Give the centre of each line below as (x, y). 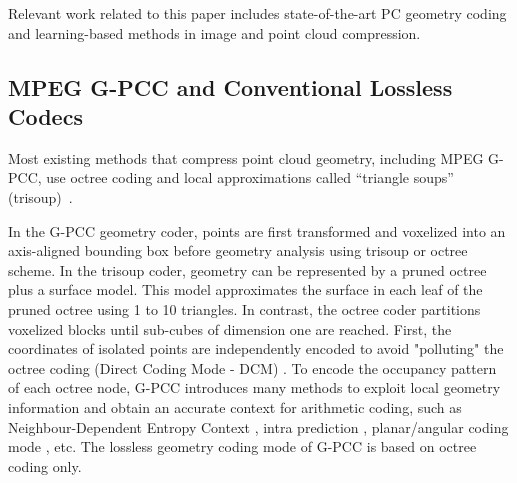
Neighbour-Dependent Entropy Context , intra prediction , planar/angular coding (258, 426)
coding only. (45, 465)
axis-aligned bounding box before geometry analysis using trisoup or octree (238, 250)
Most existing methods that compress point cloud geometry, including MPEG (246, 157)
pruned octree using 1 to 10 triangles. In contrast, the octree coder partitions (244, 308)
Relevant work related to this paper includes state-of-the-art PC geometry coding (257, 13)
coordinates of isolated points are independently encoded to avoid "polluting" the (256, 348)
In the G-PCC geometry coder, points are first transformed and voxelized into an (257, 230)
